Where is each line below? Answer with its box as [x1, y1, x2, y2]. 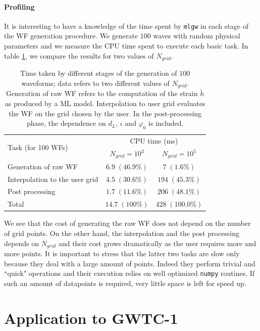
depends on [4, 238, 39, 248]
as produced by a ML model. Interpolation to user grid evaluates [5, 98, 205, 108]
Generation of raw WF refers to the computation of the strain [6, 88, 198, 99]
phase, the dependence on [26, 118, 106, 128]
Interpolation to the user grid [8, 173, 98, 184]
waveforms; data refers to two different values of [21, 77, 170, 88]
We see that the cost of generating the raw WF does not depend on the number [4, 218, 251, 228]
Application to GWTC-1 [4, 307, 178, 328]
